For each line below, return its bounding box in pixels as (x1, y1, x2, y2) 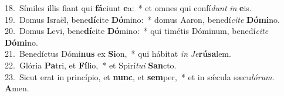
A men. (5, 82, 29, 94)
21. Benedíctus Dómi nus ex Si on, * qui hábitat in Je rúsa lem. (5, 47, 231, 60)
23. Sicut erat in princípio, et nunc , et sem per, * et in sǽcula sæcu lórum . (5, 70, 275, 83)
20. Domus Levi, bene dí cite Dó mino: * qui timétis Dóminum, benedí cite (5, 25, 269, 37)
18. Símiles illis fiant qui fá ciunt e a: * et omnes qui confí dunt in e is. (5, 2, 252, 13)
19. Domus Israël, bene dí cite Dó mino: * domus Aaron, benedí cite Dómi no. (5, 13, 280, 25)
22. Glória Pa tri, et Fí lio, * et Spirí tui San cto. (5, 59, 177, 71)
